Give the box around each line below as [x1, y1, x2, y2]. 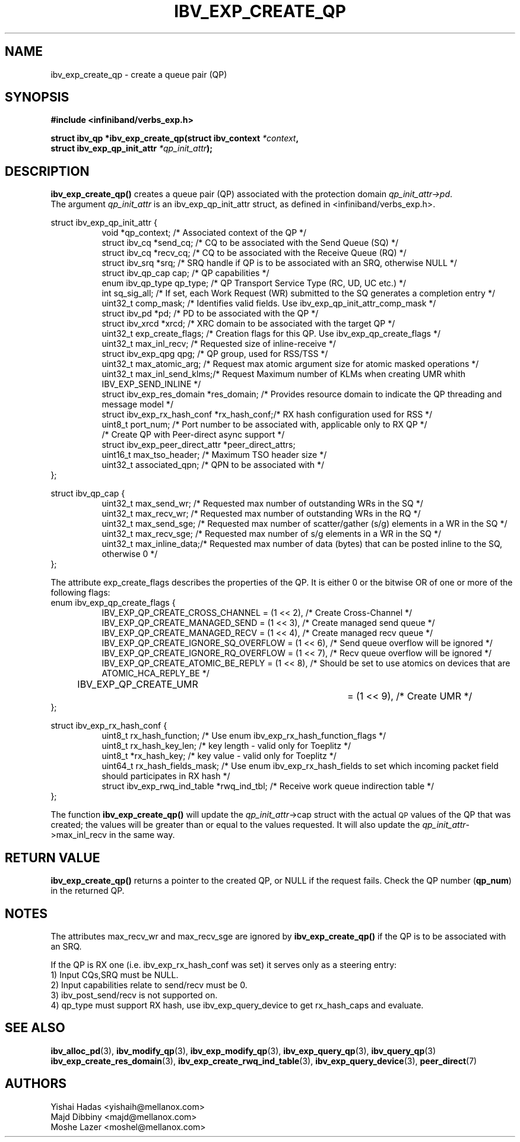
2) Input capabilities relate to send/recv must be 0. [50, 979, 248, 990]
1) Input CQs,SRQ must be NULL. [50, 969, 179, 980]
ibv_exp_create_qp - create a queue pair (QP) [50, 69, 227, 80]
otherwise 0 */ [102, 549, 158, 559]
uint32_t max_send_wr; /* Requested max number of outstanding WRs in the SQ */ [102, 498, 423, 509]
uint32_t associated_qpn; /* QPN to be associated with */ [102, 460, 325, 470]
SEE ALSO [5, 1020, 65, 1036]
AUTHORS [5, 1076, 67, 1092]
